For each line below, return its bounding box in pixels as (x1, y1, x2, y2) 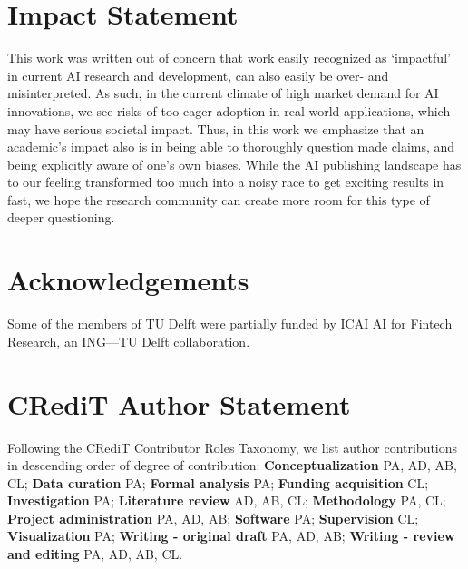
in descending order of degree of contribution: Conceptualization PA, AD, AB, (7, 456, 457, 475)
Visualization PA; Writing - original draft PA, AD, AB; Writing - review (7, 526, 455, 545)
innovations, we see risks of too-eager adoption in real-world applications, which (7, 101, 451, 120)
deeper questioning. (7, 208, 115, 227)
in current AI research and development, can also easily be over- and (7, 65, 389, 84)
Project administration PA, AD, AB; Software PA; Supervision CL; (7, 508, 419, 527)
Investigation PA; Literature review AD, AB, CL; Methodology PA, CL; (7, 491, 446, 510)
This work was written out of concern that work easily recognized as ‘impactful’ (7, 48, 451, 67)
